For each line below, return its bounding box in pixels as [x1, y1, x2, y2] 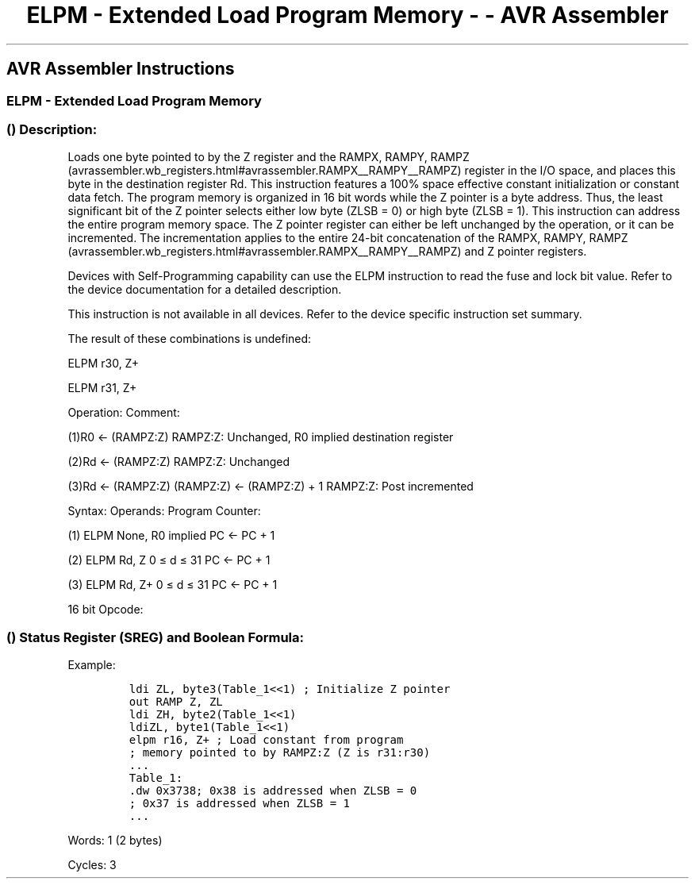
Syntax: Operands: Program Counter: [67, 504, 261, 518]
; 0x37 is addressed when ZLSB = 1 [129, 797, 350, 810]
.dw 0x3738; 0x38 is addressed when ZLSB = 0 [129, 784, 417, 798]
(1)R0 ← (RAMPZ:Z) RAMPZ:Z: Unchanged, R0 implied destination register [67, 430, 454, 444]
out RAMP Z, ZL [129, 695, 223, 709]
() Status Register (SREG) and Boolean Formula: [6, 629, 305, 645]
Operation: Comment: [67, 406, 180, 420]
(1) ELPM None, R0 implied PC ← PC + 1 [67, 529, 275, 543]
